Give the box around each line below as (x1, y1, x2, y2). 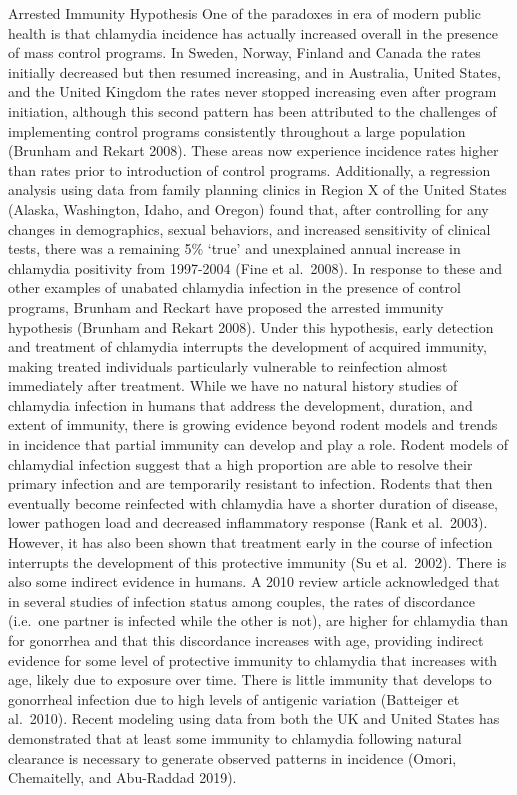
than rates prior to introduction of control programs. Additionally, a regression (8, 159, 491, 180)
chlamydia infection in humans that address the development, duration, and (8, 394, 473, 415)
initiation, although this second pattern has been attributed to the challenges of (8, 100, 497, 121)
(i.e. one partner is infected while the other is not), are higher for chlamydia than (8, 610, 509, 631)
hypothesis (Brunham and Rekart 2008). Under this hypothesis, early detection (8, 316, 494, 337)
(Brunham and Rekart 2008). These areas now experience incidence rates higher (8, 140, 499, 161)
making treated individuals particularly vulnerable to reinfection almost (8, 355, 448, 376)
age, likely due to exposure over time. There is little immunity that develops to (8, 669, 492, 690)
